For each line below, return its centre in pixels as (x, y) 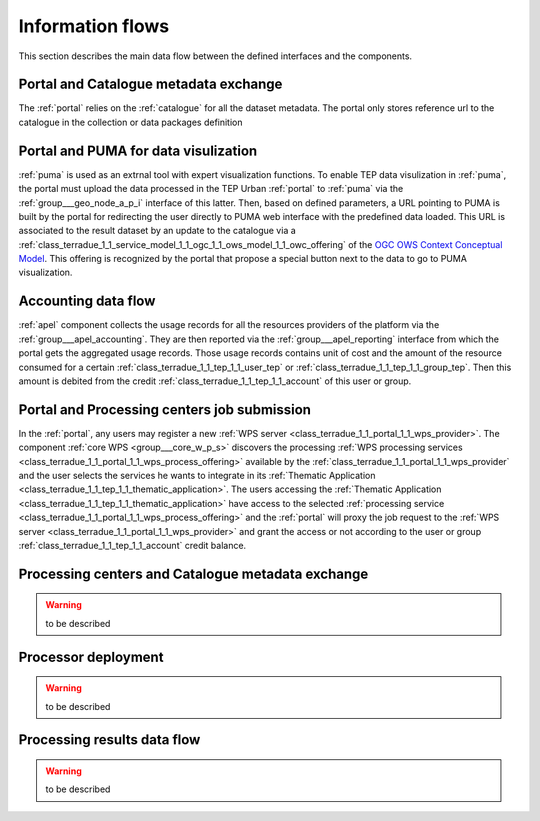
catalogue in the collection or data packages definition (130, 122)
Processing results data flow (109, 740)
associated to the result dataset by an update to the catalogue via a (157, 231)
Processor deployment (91, 656)
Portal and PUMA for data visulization (138, 150)
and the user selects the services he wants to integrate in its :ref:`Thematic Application (197, 476)
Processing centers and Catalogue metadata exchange (193, 573)
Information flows (94, 26)
